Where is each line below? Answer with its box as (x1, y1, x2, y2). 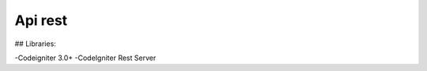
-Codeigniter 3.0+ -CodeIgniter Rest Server (14, 53, 157, 62)
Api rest (14, 12, 68, 29)
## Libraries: (14, 39, 57, 48)
